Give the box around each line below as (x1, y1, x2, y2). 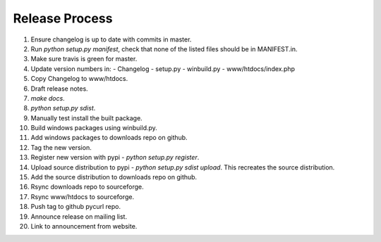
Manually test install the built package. (30, 113, 143, 122)
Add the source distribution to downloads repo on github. (30, 173, 198, 181)
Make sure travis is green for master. (30, 55, 138, 63)
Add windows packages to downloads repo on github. (30, 134, 188, 142)
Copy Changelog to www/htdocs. (30, 75, 128, 83)
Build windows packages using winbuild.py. (30, 124, 158, 132)
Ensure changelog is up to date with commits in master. (30, 35, 192, 44)
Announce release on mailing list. (30, 212, 127, 221)
